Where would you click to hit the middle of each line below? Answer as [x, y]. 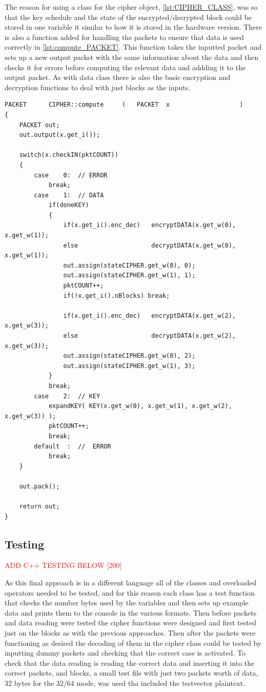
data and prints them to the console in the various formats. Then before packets [131, 612]
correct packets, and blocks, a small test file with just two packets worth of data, [131, 673]
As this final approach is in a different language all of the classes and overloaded [131, 583]
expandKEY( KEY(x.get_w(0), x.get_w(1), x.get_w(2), [140, 406]
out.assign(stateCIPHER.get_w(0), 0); [129, 265]
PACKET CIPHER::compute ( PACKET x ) [124, 105]
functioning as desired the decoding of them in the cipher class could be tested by [133, 643]
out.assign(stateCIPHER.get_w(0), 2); [129, 356]
